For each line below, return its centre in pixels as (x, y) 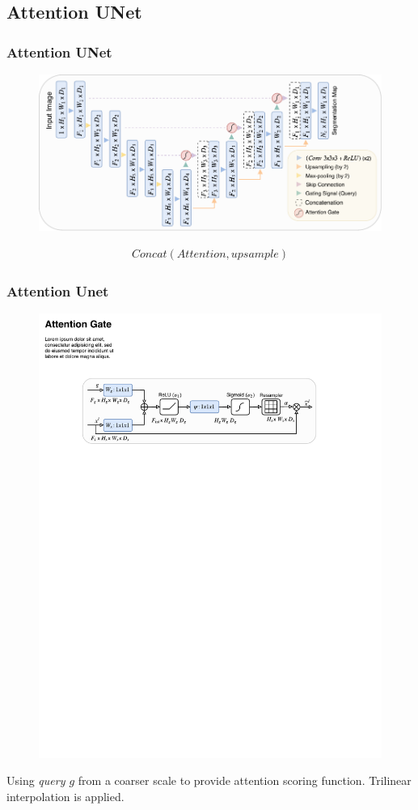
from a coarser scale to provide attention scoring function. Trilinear (245, 780)
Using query (36, 780)
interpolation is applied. (65, 797)
